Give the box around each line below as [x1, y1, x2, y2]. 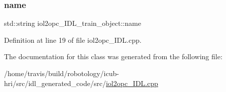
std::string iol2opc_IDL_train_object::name [4, 18, 141, 28]
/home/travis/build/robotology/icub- [4, 68, 119, 78]
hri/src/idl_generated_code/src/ [4, 78, 106, 88]
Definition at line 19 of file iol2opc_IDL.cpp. [4, 34, 142, 45]
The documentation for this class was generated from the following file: [4, 51, 222, 62]
